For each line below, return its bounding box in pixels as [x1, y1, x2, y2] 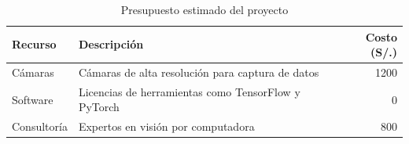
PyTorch [78, 99, 120, 115]
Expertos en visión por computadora [78, 118, 255, 135]
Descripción [78, 36, 144, 52]
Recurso [12, 36, 57, 52]
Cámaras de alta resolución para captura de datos [78, 64, 319, 81]
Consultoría [12, 118, 68, 135]
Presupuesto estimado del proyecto [120, 2, 289, 17]
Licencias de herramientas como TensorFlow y [78, 83, 300, 99]
